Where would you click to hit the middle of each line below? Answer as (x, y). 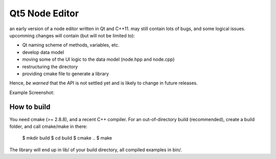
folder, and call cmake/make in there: (49, 126)
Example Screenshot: (32, 93)
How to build (30, 107)
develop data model (43, 52)
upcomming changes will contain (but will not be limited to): (72, 35)
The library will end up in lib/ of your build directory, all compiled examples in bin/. (96, 150)
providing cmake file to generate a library (66, 74)
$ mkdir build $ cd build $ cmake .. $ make (67, 138)
